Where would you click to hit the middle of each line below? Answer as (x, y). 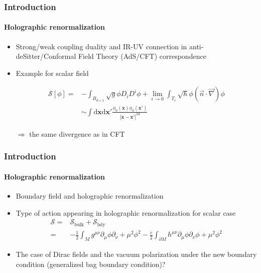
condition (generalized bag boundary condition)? (91, 264)
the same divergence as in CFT (77, 133)
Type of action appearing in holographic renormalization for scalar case (126, 212)
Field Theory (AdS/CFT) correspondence (142, 56)
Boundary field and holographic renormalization (90, 195)
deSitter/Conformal (46, 56)
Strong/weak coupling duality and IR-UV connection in (101, 46)
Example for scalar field (52, 73)
